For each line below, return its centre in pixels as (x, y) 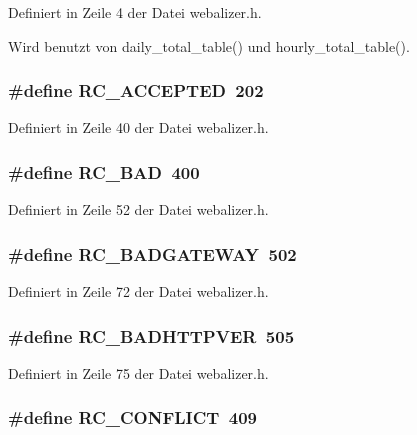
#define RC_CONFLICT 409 (133, 417)
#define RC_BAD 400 (104, 171)
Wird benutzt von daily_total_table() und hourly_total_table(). (209, 45)
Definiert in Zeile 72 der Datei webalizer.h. (138, 291)
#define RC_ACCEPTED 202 (136, 90)
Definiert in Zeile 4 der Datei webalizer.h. (135, 12)
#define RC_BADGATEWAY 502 (152, 253)
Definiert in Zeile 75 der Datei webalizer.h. (138, 372)
